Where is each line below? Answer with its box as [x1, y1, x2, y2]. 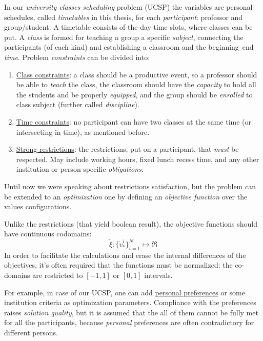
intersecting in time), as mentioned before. [16, 126, 150, 137]
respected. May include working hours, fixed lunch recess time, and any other [16, 153, 259, 164]
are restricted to [32, 270, 83, 280]
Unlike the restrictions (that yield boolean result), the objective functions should [4, 218, 258, 229]
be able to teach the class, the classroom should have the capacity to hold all [16, 79, 256, 90]
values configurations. [4, 201, 72, 212]
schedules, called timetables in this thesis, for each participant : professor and [4, 11, 243, 22]
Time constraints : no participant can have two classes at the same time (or [16, 116, 252, 127]
